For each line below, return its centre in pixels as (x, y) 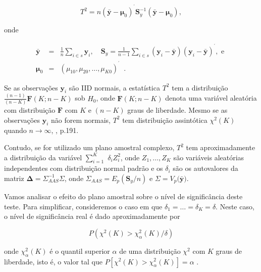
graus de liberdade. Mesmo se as (177, 110)
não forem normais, (81, 120)
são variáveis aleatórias (209, 157)
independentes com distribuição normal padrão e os (84, 168)
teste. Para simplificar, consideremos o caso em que (83, 206)
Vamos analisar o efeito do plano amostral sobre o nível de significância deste (123, 196)
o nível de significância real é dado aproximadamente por (92, 216)
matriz (14, 178)
